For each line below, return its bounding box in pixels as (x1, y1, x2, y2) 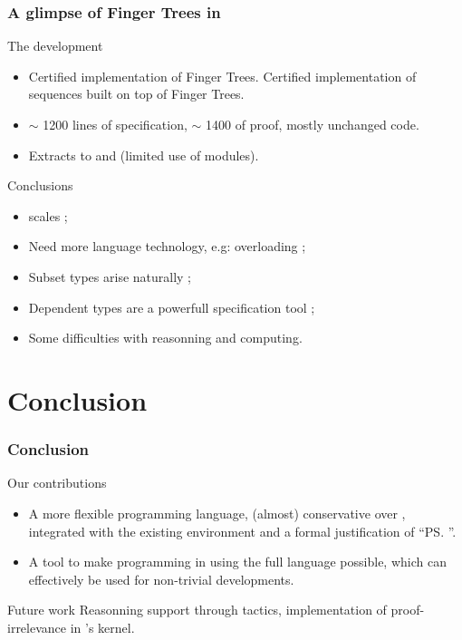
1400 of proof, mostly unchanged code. (206, 115, 419, 133)
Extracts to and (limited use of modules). (28, 145, 259, 164)
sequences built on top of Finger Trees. (28, 84, 245, 103)
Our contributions (7, 473, 107, 492)
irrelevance (7, 617, 67, 636)
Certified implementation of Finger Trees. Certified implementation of (28, 66, 417, 85)
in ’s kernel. (70, 617, 135, 636)
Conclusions (7, 176, 73, 195)
